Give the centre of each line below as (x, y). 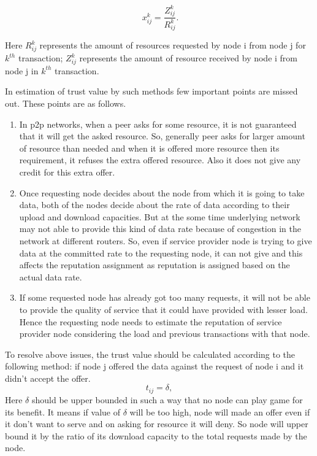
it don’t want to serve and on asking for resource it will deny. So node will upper (157, 424)
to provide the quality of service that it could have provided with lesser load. (163, 309)
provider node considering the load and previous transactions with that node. (165, 334)
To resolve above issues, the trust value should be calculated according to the (150, 354)
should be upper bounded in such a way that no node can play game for (167, 399)
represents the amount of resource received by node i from (189, 58)
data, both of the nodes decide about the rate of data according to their (155, 205)
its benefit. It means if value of (63, 412)
